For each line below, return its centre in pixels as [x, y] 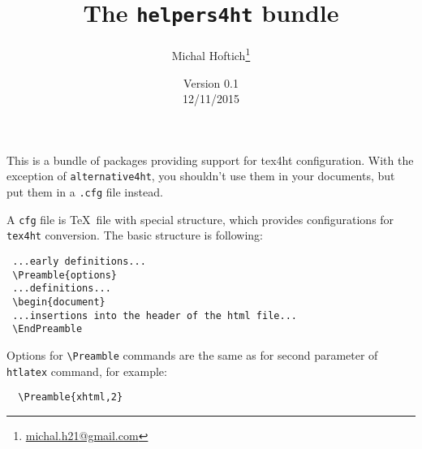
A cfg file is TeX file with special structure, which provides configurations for [200, 219]
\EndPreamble [47, 329]
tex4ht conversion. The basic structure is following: [135, 235]
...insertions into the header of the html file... [155, 315]
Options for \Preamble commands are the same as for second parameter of [192, 354]
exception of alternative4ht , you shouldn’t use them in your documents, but [201, 176]
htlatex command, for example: [87, 371]
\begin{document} [59, 302]
